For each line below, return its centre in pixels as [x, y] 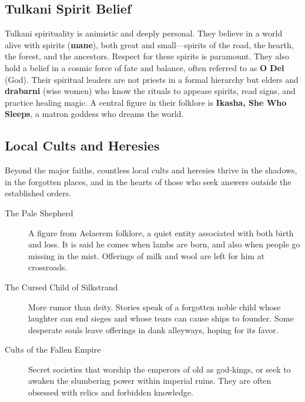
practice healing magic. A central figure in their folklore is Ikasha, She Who [146, 102]
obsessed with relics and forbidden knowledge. [111, 392]
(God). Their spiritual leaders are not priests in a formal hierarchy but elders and [152, 79]
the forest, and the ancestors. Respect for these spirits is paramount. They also [147, 56]
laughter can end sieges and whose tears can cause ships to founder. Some [161, 318]
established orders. [38, 193]
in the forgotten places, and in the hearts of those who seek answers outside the [148, 181]
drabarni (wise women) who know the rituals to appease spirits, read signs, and [150, 91]
